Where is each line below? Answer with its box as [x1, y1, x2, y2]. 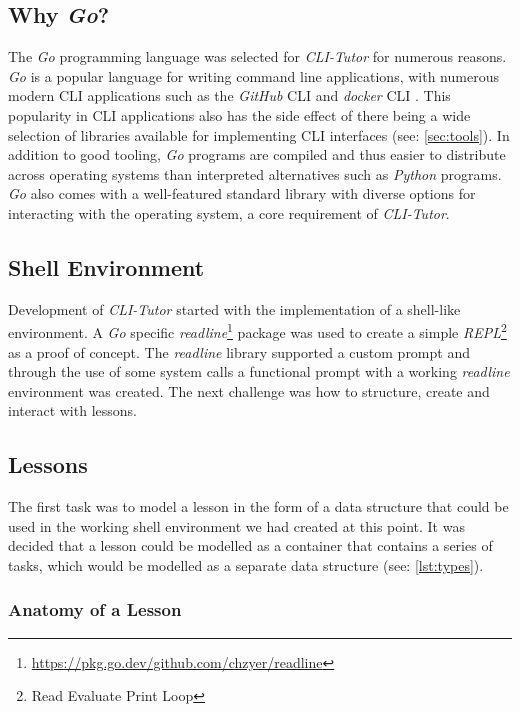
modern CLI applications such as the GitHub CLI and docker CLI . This [8, 85, 451, 106]
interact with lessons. [8, 400, 137, 421]
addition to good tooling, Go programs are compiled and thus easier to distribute [8, 144, 506, 165]
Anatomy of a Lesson [8, 597, 182, 622]
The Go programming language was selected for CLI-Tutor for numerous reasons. [8, 46, 507, 67]
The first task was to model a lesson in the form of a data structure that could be [8, 496, 509, 517]
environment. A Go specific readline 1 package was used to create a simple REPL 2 [8, 319, 507, 342]
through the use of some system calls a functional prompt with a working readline [8, 361, 510, 382]
